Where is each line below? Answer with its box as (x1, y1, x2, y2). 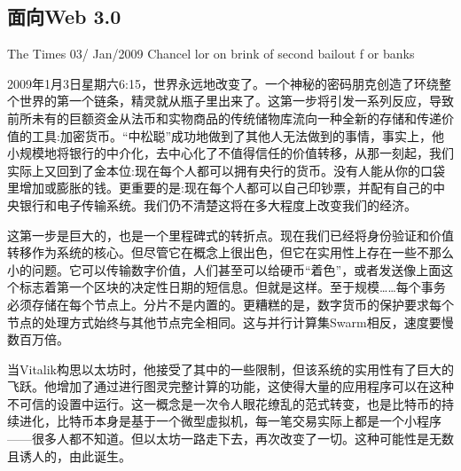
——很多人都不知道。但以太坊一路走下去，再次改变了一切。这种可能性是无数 (7, 429, 454, 448)
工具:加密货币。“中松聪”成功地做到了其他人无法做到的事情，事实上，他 (31, 126, 445, 145)
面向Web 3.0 (7, 3, 121, 30)
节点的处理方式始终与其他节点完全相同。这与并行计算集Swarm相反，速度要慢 (7, 312, 454, 331)
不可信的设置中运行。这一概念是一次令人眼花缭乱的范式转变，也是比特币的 (7, 394, 441, 412)
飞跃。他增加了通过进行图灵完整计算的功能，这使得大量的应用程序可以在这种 (7, 377, 454, 396)
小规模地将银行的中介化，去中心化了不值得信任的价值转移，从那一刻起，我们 (7, 144, 454, 162)
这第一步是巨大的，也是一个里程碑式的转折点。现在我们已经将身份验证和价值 (7, 225, 454, 244)
